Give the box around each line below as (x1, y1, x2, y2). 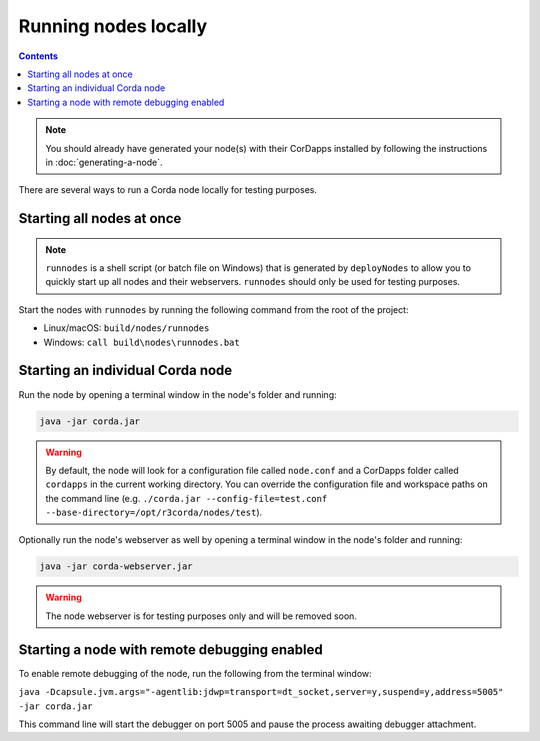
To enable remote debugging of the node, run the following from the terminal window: (18, 667, 372, 679)
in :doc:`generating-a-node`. (45, 156, 163, 168)
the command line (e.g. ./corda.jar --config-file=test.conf (45, 492, 328, 504)
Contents (18, 50, 59, 62)
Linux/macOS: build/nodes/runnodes (43, 322, 210, 334)
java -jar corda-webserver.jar (39, 561, 194, 572)
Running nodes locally (18, 15, 208, 37)
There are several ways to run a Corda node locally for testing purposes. (18, 184, 317, 196)
